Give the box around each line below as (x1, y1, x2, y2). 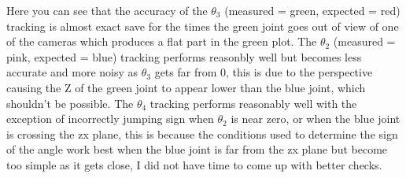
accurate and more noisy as (6, 64, 138, 80)
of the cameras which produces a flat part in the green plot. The (6, 33, 317, 50)
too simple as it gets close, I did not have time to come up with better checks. (6, 156, 382, 172)
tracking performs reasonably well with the (149, 95, 357, 111)
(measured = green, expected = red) (224, 2, 400, 18)
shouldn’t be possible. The (6, 95, 134, 111)
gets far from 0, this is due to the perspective (154, 64, 373, 80)
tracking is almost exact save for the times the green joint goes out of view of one (6, 17, 399, 34)
